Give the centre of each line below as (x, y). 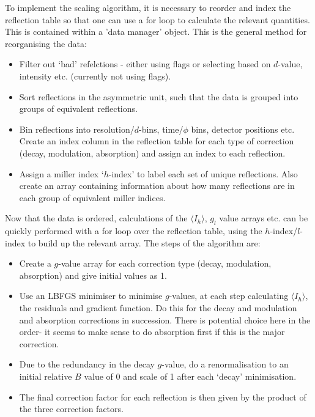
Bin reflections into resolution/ (77, 129)
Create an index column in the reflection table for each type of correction (157, 141)
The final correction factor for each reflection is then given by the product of (163, 397)
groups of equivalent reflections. (78, 109)
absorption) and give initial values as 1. (93, 275)
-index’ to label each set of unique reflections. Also (203, 173)
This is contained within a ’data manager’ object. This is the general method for (156, 31)
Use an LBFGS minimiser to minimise (91, 296)
